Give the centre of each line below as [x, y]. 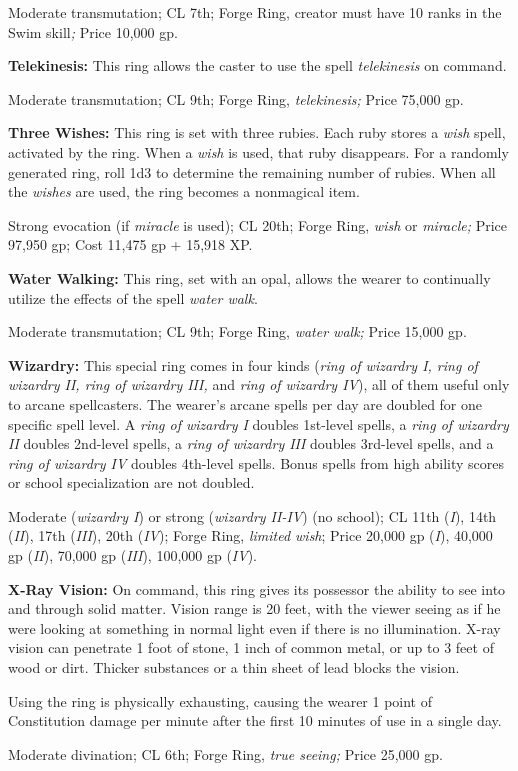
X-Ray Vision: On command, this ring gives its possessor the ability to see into [257, 588]
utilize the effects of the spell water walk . [133, 297]
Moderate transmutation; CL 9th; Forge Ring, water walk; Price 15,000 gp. [237, 331]
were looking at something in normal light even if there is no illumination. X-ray [254, 627]
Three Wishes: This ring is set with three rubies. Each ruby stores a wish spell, [257, 132]
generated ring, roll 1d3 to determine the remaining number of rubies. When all [252, 171]
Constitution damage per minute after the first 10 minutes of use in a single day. [255, 720]
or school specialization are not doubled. [131, 482]
